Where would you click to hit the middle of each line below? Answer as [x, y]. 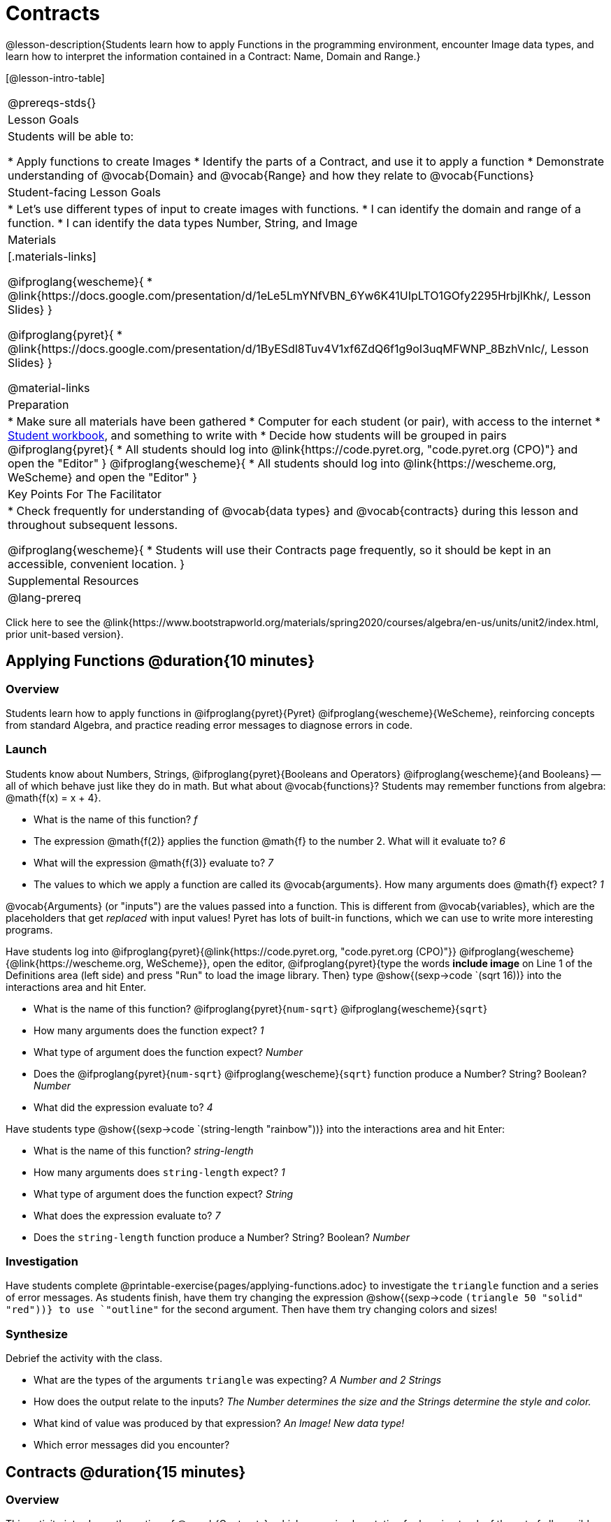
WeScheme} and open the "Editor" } [103, 477]
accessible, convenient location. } [96, 564]
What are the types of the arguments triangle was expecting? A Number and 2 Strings [238, 1380]
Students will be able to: [71, 136]
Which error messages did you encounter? [132, 1445]
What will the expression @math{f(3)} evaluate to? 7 [153, 862]
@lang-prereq [44, 597]
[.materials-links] [52, 256]
